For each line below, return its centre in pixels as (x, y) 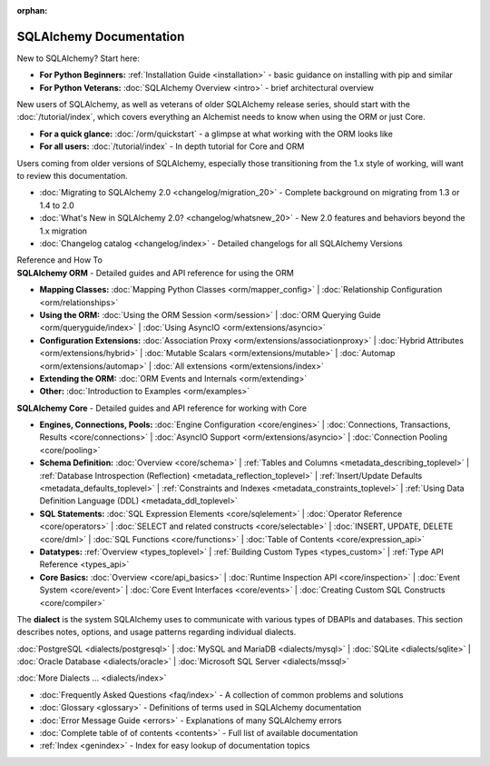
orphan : (32, 10)
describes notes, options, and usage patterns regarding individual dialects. (157, 632)
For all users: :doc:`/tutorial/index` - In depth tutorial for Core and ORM (172, 146)
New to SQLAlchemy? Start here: (78, 58)
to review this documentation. (72, 176)
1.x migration (64, 231)
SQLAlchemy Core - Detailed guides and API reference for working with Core (162, 408)
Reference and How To (60, 260)
